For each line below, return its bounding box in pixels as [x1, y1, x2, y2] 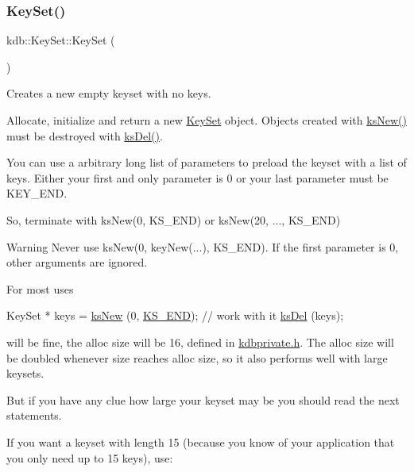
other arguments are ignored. [6, 254, 148, 271]
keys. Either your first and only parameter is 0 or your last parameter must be [6, 169, 389, 186]
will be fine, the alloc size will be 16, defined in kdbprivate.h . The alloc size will [6, 333, 394, 350]
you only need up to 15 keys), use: [6, 449, 173, 466]
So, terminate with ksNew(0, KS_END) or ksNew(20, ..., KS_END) [6, 211, 341, 228]
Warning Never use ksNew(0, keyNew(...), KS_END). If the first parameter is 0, [6, 238, 399, 255]
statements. [6, 407, 62, 424]
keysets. [6, 365, 44, 382]
